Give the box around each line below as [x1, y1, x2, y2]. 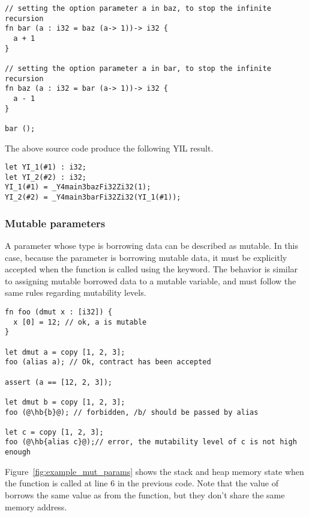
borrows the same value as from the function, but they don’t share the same [5, 488, 285, 501]
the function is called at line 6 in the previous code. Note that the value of [5, 477, 278, 489]
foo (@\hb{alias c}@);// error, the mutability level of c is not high [5, 438, 297, 447]
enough [5, 448, 31, 457]
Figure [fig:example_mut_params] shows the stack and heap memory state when [5, 465, 304, 477]
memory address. [5, 500, 67, 513]
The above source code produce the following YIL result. [5, 141, 214, 154]
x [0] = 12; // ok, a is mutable [13, 317, 147, 326]
